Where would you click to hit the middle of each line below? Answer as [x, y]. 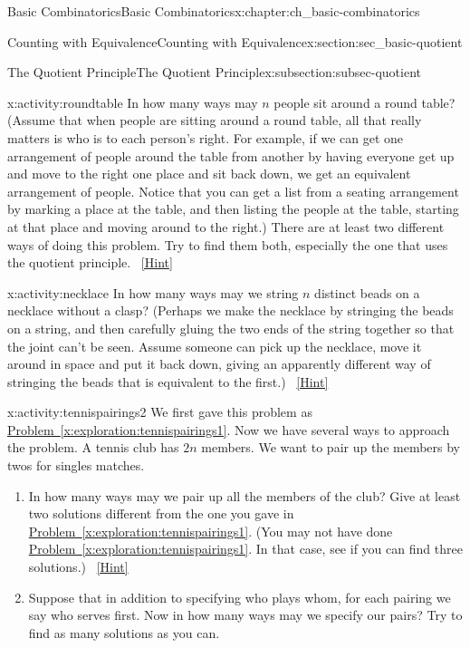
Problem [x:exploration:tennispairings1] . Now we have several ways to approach [229, 429]
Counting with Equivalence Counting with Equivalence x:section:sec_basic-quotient [235, 41]
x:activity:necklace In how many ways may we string [153, 292]
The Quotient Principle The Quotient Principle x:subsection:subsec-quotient [214, 72]
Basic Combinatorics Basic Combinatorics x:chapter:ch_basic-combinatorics [214, 11]
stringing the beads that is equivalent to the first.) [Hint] [168, 381]
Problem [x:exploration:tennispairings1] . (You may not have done [211, 531]
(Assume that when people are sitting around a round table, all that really [215, 120]
